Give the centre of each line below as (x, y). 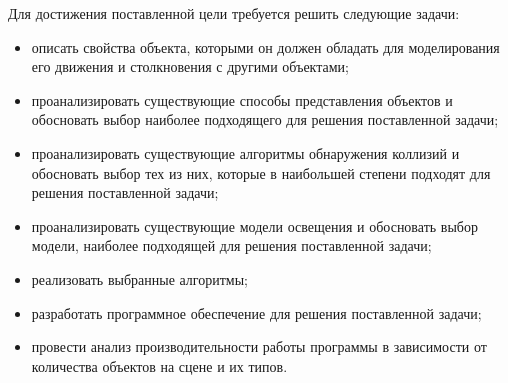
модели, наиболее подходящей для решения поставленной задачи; (231, 245)
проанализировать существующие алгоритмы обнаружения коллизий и (245, 152)
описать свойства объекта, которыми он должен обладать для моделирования (265, 46)
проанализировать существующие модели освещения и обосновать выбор (254, 225)
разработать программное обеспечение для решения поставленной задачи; (256, 312)
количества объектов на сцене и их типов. (159, 365)
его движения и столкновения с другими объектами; (190, 66)
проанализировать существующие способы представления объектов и (242, 99)
